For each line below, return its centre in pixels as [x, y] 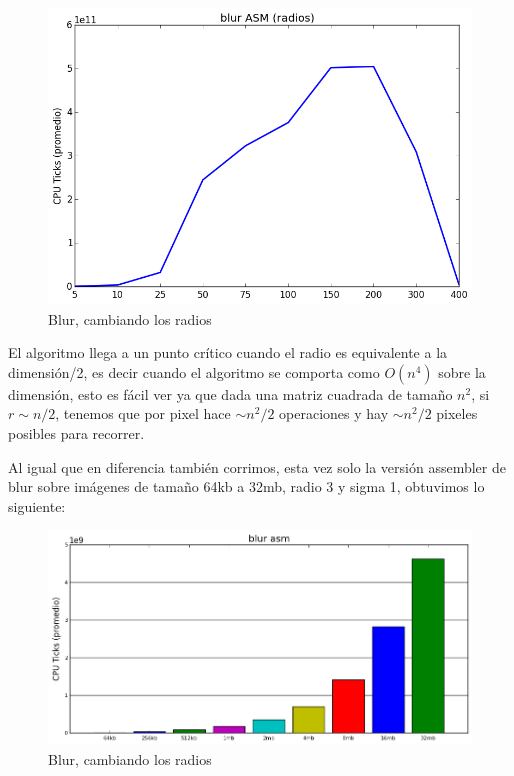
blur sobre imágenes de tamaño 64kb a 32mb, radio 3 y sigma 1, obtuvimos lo [246, 486]
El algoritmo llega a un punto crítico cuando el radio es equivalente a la [228, 352]
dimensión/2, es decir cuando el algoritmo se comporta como [194, 371]
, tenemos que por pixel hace [143, 413]
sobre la [462, 371]
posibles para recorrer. [76, 432]
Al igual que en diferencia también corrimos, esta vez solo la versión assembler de [257, 466]
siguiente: [37, 505]
